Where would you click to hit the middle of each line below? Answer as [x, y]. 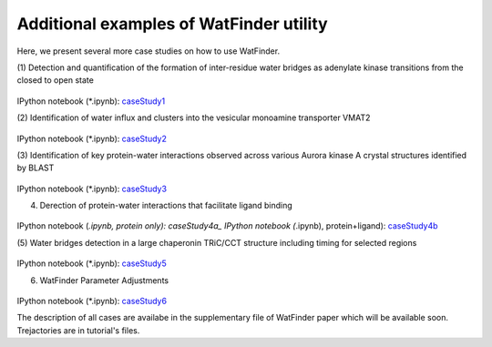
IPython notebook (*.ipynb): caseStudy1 [91, 101]
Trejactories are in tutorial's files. [78, 330]
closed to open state [56, 80]
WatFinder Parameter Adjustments [104, 280]
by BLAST [36, 168]
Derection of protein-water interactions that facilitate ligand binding [166, 206]
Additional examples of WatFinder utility [172, 24]
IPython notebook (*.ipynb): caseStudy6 [92, 301]
